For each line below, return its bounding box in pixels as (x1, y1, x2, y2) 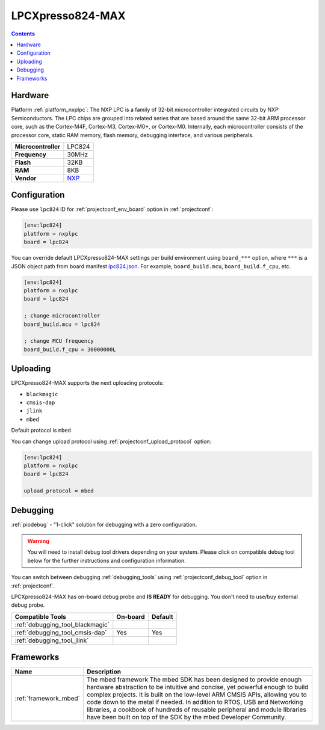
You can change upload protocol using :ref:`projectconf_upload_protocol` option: (11, 438, 212, 445)
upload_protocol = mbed (23, 488, 94, 494)
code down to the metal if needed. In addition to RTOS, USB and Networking (86, 698, 303, 707)
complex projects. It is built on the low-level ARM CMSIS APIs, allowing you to (86, 690, 307, 699)
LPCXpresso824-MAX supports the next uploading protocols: (11, 379, 164, 387)
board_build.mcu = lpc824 (23, 321, 101, 328)
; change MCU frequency (23, 337, 94, 345)
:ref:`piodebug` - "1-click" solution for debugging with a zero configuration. (11, 521, 197, 528)
